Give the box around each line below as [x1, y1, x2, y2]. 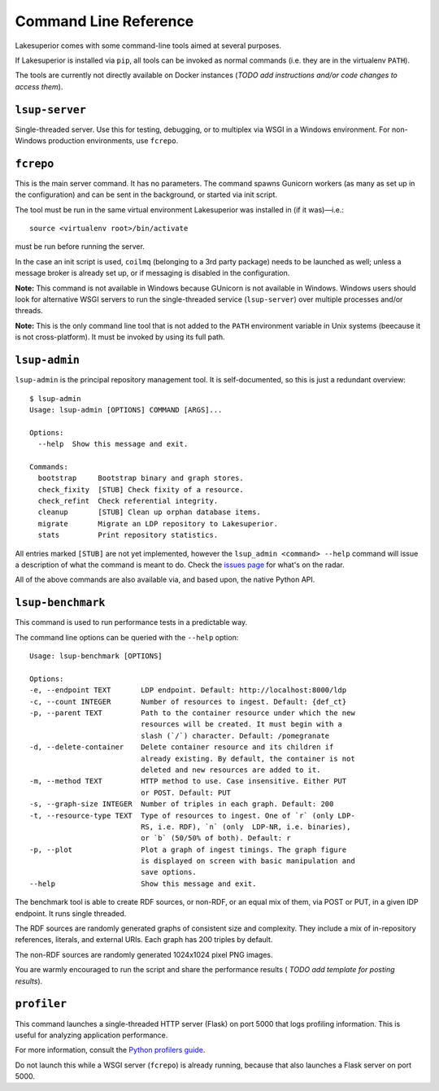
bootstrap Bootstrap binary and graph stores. [37, 473, 244, 483]
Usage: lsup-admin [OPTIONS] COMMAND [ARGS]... [29, 405, 223, 414]
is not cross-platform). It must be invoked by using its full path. [15, 332, 225, 342]
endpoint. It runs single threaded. [15, 908, 127, 919]
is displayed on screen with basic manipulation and [141, 857, 355, 866]
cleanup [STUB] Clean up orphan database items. [37, 508, 262, 517]
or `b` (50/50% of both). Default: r [141, 834, 292, 843]
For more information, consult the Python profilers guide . [15, 1045, 206, 1055]
